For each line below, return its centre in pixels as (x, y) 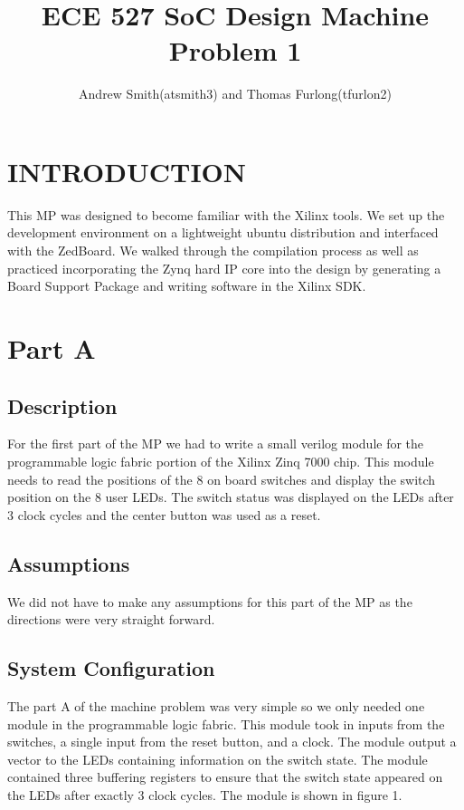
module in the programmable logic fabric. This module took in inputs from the (226, 723)
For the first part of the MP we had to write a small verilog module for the (216, 444)
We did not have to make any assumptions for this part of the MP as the (210, 601)
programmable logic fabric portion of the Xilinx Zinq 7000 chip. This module (221, 461)
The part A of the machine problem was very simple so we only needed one (216, 705)
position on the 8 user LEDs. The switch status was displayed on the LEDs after (231, 497)
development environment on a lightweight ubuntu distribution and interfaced (223, 232)
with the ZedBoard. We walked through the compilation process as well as (213, 251)
